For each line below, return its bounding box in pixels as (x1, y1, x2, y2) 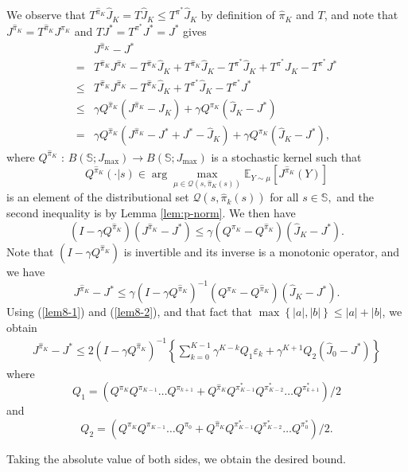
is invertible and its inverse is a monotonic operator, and (123, 243, 400, 259)
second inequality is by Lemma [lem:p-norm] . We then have (6, 205, 296, 221)
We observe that (6, 6, 86, 23)
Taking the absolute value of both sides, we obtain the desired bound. (6, 450, 346, 466)
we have (6, 263, 45, 279)
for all (270, 189, 299, 205)
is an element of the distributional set (6, 189, 189, 205)
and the (336, 189, 374, 205)
